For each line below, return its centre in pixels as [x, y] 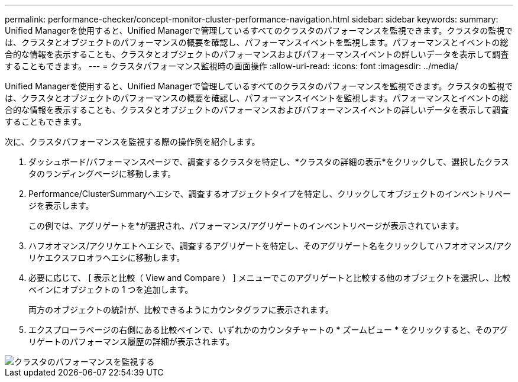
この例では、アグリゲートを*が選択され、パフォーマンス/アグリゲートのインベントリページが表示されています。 [246, 226]
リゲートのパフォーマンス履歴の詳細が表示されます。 [132, 341]
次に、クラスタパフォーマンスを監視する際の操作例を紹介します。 [132, 142]
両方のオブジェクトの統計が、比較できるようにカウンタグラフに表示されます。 [181, 310]
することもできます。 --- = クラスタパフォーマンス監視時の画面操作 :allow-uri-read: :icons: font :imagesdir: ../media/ [232, 66]
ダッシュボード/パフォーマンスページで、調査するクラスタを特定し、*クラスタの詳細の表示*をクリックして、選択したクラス [269, 162]
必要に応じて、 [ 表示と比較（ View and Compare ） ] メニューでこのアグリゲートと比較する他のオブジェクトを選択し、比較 [270, 278]
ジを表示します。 [61, 205]
